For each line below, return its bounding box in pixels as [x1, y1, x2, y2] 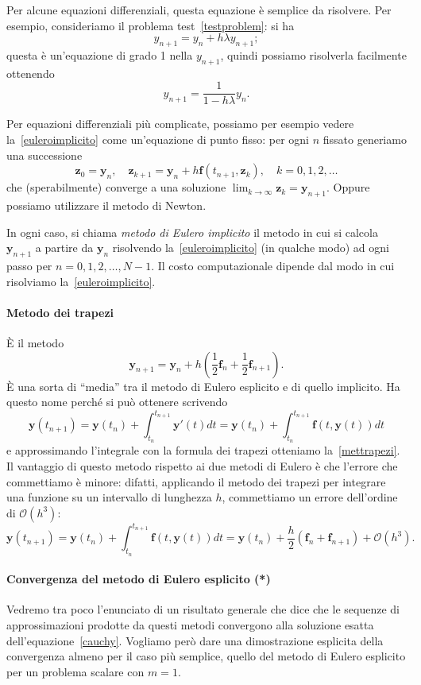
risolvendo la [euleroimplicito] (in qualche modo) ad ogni [112, 239, 389, 256]
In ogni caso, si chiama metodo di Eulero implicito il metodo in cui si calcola [6, 223, 378, 240]
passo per [6, 257, 52, 273]
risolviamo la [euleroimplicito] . [6, 273, 156, 289]
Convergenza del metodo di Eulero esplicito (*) [6, 571, 271, 587]
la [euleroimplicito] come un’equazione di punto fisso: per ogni [6, 131, 310, 148]
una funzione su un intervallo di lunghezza [6, 489, 212, 505]
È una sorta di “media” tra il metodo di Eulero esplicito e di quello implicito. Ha [6, 377, 400, 394]
